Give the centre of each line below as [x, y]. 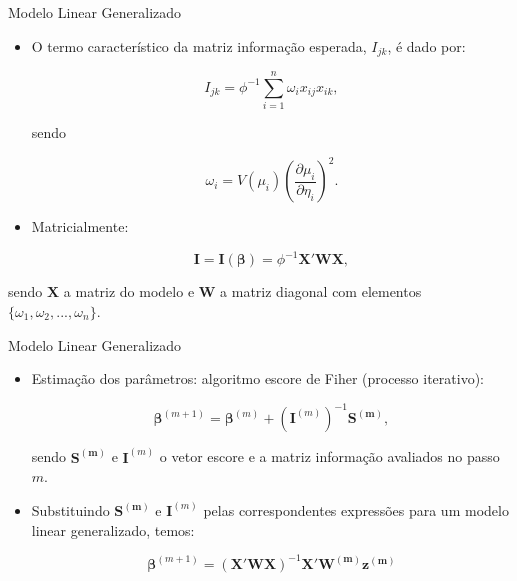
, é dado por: [426, 45]
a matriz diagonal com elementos [321, 291]
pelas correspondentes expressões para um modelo [356, 510]
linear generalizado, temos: [113, 529]
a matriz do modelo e [129, 291]
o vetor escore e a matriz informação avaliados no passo [329, 456]
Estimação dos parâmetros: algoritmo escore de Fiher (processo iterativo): [257, 378]
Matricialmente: [80, 226]
